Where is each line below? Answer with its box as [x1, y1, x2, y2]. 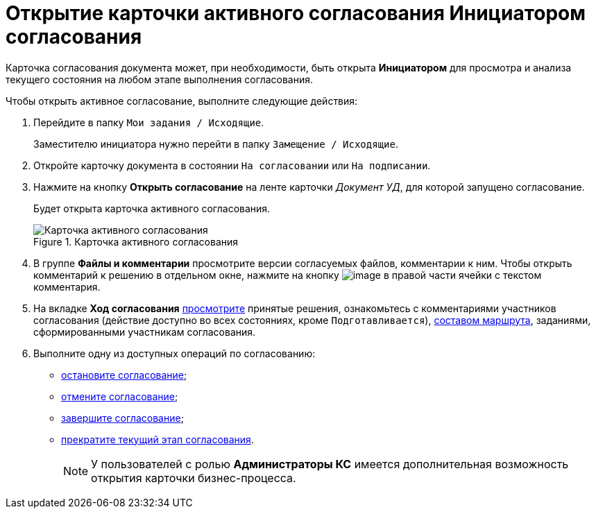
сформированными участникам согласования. [33, 325, 256, 338]
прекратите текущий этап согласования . [61, 433, 254, 445]
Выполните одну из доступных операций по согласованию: [33, 347, 316, 359]
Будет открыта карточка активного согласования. [33, 202, 271, 214]
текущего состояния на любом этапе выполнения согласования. [6, 73, 314, 85]
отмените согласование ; [61, 390, 178, 402]
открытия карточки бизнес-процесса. [91, 470, 296, 485]
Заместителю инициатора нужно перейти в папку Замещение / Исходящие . [33, 137, 398, 150]
